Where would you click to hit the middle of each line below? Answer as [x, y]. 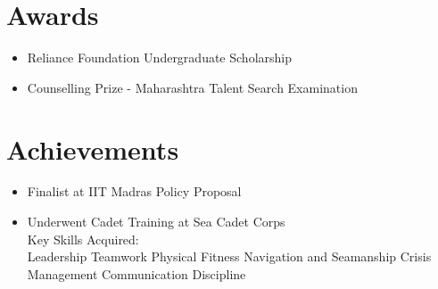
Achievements [93, 149]
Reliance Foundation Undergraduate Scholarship [159, 58]
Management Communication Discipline [136, 273]
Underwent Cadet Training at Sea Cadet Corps [156, 222]
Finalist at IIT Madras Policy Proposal [134, 191]
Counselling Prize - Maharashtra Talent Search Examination [192, 87]
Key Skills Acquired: [83, 239]
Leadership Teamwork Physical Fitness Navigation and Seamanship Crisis [229, 256]
